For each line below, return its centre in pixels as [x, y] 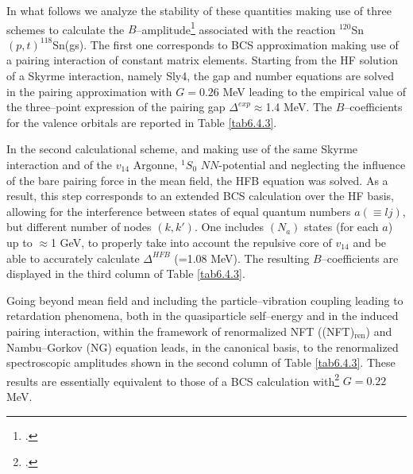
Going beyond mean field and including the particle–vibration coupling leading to [205, 300]
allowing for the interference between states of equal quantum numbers [179, 211]
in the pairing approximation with [89, 91]
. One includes [229, 227]
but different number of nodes [79, 227]
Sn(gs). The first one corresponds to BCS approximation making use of [226, 44]
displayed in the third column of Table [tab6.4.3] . [126, 274]
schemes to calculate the [66, 29]
